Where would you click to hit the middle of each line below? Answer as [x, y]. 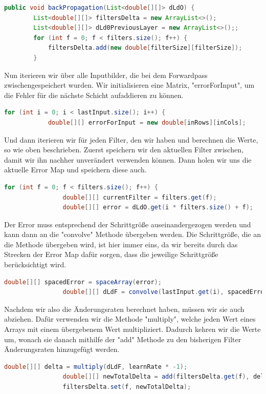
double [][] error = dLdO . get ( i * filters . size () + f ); [158, 208]
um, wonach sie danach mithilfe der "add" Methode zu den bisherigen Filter [123, 339]
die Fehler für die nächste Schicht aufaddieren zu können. [94, 95]
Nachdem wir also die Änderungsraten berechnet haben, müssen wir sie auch [124, 309]
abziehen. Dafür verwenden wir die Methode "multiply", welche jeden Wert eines [130, 319]
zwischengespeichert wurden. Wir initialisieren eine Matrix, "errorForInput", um [129, 85]
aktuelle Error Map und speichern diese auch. [75, 170]
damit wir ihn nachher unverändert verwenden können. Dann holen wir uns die [128, 159]
